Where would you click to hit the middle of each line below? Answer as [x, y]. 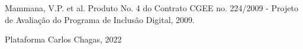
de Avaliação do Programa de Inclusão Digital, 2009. [100, 19]
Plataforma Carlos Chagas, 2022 [63, 39]
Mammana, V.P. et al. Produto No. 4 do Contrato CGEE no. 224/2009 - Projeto [151, 8]
